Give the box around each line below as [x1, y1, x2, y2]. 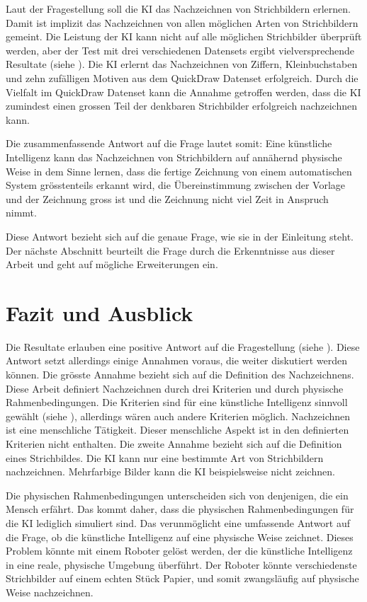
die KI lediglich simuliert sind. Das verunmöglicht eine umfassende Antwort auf [6, 515, 351, 530]
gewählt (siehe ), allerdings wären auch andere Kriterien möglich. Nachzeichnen [6, 408, 351, 423]
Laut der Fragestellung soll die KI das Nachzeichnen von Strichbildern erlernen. [6, 1, 351, 16]
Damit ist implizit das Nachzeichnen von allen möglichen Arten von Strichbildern [6, 15, 358, 30]
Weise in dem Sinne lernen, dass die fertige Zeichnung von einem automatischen [6, 163, 352, 178]
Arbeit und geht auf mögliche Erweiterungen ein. [6, 257, 218, 272]
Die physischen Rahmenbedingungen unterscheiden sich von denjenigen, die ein [6, 487, 349, 502]
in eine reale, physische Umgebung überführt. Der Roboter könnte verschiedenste [6, 557, 357, 572]
